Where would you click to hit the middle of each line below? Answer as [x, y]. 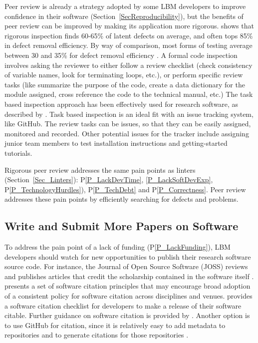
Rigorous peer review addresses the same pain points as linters [100, 170]
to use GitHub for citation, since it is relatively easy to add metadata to [115, 325]
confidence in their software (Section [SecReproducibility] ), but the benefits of [124, 16]
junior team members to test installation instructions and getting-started [116, 143]
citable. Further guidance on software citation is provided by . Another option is [127, 315]
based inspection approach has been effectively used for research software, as [122, 104]
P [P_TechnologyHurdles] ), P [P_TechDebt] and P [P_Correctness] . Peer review [125, 189]
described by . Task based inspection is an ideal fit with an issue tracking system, [129, 114]
